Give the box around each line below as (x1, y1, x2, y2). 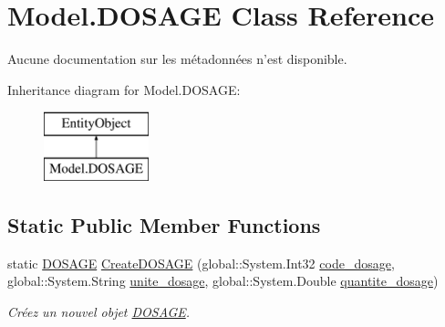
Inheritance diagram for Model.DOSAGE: (7, 79, 241, 99)
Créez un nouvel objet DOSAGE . (7, 301, 191, 321)
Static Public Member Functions (7, 210, 321, 238)
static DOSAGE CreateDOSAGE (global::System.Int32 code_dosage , (7, 253, 395, 272)
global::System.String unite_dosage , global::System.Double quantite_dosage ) (7, 271, 439, 290)
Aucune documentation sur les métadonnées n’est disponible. (7, 49, 347, 69)
